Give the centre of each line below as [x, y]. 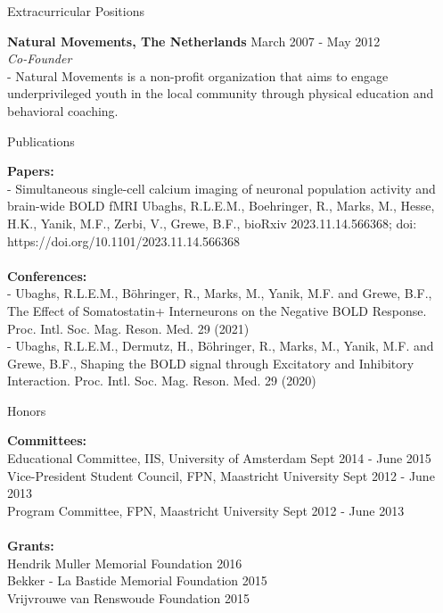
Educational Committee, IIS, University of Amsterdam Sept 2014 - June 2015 [219, 458]
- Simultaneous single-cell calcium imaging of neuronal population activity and [221, 188]
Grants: [31, 546]
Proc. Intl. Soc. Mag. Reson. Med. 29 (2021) [128, 328]
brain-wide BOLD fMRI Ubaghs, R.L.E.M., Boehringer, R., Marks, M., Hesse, [221, 206]
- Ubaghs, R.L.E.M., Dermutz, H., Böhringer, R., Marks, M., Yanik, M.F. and [221, 346]
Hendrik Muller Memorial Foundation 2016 [125, 563]
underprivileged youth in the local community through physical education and [221, 93]
